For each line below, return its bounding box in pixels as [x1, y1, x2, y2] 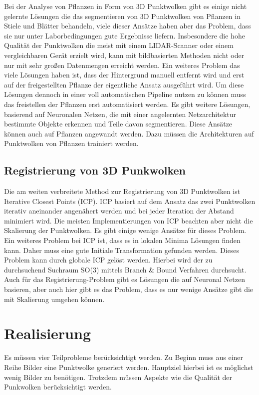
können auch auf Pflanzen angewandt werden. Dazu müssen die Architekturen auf [4, 128, 254, 138]
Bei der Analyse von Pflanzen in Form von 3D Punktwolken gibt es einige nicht [4, 1, 247, 11]
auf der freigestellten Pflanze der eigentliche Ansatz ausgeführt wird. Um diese [4, 79, 244, 89]
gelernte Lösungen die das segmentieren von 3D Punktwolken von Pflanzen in [4, 10, 241, 21]
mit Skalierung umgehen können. [4, 293, 105, 304]
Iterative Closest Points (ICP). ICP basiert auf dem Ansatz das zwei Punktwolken [4, 195, 256, 206]
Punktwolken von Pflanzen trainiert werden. [4, 138, 139, 148]
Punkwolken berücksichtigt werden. [4, 381, 112, 392]
